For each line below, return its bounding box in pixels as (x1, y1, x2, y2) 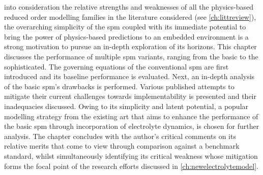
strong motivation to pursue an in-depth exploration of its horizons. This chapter (4, 41, 257, 52)
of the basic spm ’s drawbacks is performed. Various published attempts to (4, 81, 235, 91)
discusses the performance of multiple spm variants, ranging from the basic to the (4, 51, 258, 61)
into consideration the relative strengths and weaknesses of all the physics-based (4, 2, 253, 12)
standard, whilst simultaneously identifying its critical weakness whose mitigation (4, 150, 258, 161)
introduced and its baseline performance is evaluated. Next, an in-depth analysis (4, 71, 255, 82)
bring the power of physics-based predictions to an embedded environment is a (4, 31, 249, 42)
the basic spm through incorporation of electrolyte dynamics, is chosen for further (4, 121, 259, 131)
